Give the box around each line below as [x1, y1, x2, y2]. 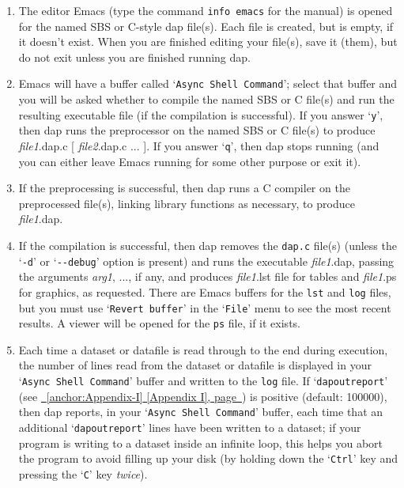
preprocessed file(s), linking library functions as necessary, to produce [18, 195, 355, 211]
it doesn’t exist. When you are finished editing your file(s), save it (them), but [18, 33, 398, 50]
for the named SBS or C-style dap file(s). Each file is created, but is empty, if [18, 17, 394, 34]
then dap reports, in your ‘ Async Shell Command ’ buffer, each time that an [18, 403, 383, 420]
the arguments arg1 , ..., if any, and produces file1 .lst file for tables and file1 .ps [18, 268, 397, 285]
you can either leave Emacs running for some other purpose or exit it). [18, 153, 361, 169]
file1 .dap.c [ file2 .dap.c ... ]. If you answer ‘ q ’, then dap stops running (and [18, 137, 379, 153]
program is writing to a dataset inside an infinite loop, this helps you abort [18, 434, 383, 451]
